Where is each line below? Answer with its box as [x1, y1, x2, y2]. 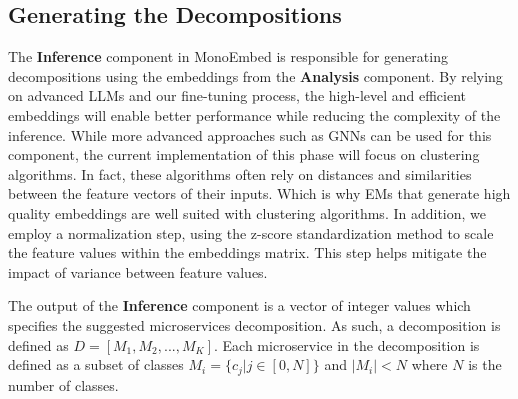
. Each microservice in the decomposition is [214, 334, 480, 355]
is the [468, 354, 502, 375]
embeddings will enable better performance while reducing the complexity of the [8, 104, 501, 125]
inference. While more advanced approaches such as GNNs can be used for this [8, 124, 492, 145]
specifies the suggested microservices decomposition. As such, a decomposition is [8, 314, 501, 335]
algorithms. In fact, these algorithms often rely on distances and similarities [8, 163, 472, 184]
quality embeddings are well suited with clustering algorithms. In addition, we [8, 202, 487, 223]
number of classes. [8, 374, 119, 395]
